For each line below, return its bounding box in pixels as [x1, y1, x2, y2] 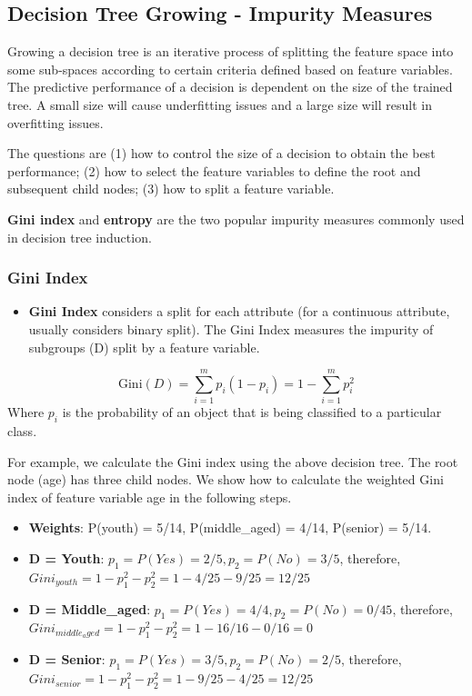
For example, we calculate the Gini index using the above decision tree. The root [7, 452, 458, 471]
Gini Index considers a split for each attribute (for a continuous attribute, [28, 302, 450, 321]
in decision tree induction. [7, 227, 152, 246]
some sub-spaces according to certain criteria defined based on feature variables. [7, 59, 453, 78]
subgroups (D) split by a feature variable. [28, 337, 260, 356]
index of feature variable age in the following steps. [7, 487, 292, 506]
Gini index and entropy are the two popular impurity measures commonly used [7, 209, 465, 228]
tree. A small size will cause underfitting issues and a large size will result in [7, 94, 432, 114]
